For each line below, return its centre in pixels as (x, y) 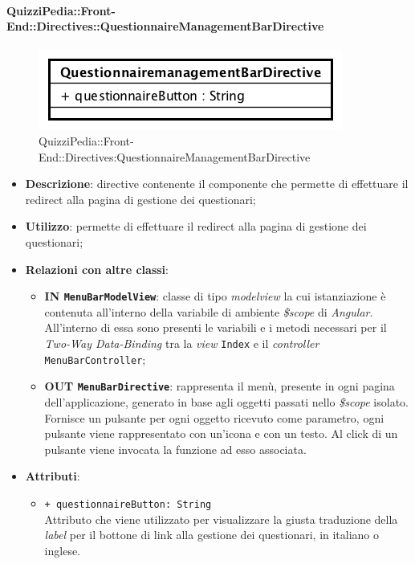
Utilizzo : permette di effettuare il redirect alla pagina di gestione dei (196, 226)
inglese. (63, 550)
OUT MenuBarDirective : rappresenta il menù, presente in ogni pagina (220, 386)
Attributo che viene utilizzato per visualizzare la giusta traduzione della (221, 519)
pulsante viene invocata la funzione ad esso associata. (175, 449)
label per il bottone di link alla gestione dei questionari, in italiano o (212, 535)
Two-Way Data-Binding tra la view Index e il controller (182, 343)
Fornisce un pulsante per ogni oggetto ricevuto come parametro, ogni (214, 417)
